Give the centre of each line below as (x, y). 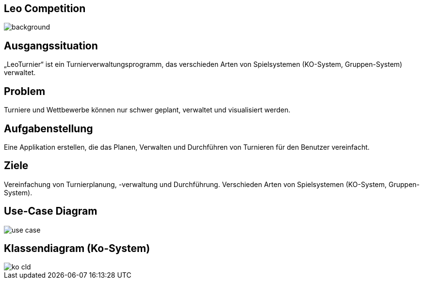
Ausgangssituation (51, 46)
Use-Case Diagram (51, 211)
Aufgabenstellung (49, 128)
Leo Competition (45, 8)
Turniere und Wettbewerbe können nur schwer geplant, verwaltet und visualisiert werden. (147, 110)
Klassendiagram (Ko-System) (77, 249)
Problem (25, 91)
